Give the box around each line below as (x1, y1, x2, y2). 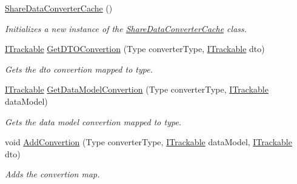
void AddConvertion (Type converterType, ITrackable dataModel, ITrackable (5, 136, 292, 148)
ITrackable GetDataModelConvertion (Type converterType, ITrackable (5, 83, 269, 96)
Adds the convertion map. (5, 168, 100, 180)
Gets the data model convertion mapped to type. (5, 115, 182, 128)
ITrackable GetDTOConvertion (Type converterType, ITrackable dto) (5, 42, 265, 55)
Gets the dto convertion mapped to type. (5, 62, 153, 75)
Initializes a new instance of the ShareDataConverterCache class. (5, 22, 247, 34)
